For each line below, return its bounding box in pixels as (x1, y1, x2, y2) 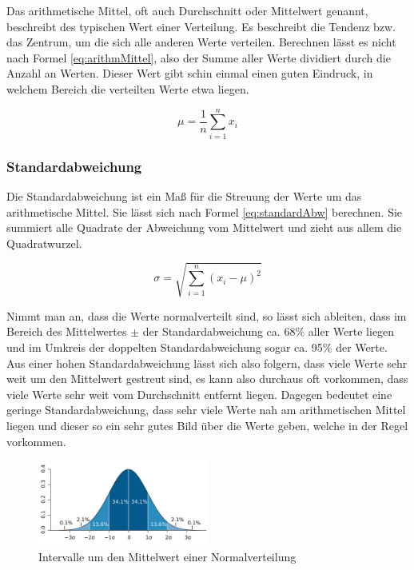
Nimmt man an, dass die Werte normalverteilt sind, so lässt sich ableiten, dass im (6, 307, 407, 324)
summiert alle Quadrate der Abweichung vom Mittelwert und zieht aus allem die (6, 219, 402, 236)
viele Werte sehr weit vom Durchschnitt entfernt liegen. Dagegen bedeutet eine (6, 385, 392, 402)
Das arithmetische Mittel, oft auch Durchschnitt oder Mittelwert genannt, (6, 2, 368, 18)
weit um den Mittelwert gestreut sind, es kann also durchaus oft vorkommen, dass (6, 370, 408, 387)
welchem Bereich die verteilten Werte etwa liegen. (6, 80, 249, 97)
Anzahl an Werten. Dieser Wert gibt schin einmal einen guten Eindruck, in (6, 65, 373, 82)
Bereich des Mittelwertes (6, 323, 127, 340)
